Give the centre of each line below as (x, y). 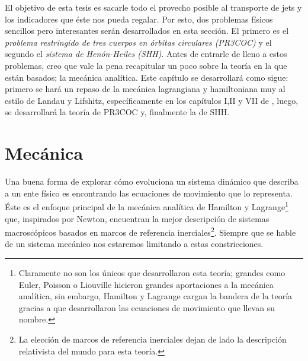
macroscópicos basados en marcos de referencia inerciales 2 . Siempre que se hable (150, 231)
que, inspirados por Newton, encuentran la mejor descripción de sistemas (137, 218)
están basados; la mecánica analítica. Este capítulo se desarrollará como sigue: (147, 77)
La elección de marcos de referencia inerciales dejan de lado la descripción (153, 339)
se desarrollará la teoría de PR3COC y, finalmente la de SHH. (117, 112)
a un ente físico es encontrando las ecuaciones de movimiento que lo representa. (149, 193)
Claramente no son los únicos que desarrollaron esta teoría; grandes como (152, 272)
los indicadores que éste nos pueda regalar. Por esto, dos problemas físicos (139, 19)
